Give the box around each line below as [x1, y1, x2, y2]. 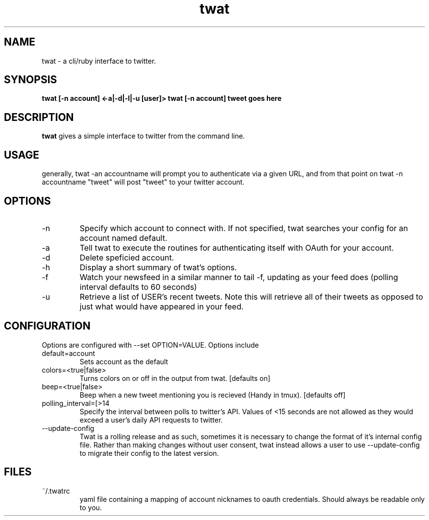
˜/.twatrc [42, 486, 70, 495]
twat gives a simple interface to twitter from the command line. [42, 132, 245, 141]
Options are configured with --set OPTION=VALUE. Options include [42, 340, 259, 349]
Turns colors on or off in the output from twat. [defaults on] [79, 374, 270, 382]
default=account [42, 349, 95, 357]
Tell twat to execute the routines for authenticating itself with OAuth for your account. [79, 242, 394, 253]
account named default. [79, 233, 167, 243]
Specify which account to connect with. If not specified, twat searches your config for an [79, 223, 408, 233]
